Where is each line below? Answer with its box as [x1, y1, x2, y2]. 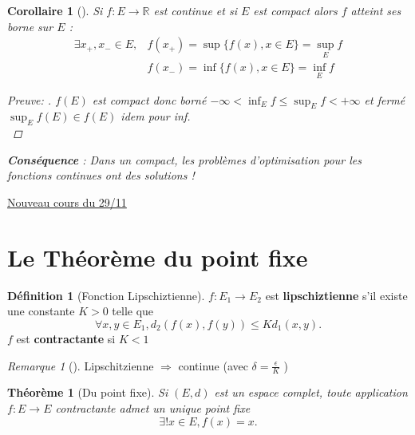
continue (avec [178, 357, 248, 374]
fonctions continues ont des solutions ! [7, 167, 195, 184]
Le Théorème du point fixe [7, 240, 308, 273]
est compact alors [253, 2, 338, 18]
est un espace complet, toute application [214, 384, 408, 401]
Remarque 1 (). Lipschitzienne [7, 357, 154, 374]
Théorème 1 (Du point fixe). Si [7, 384, 168, 401]
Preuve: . [7, 91, 52, 108]
